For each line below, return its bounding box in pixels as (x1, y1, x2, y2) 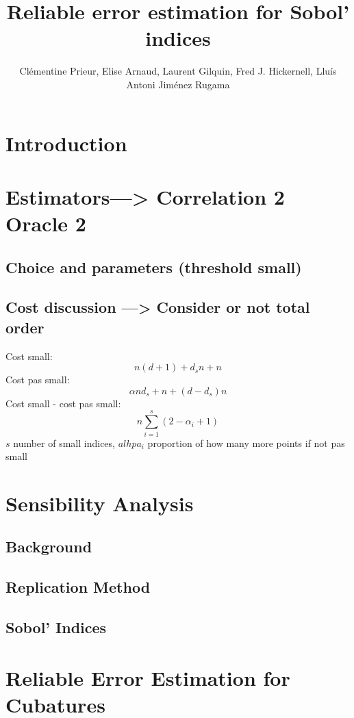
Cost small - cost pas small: (5, 396, 121, 410)
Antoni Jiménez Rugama (126, 77, 230, 91)
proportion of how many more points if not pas (147, 435, 345, 450)
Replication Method (5, 576, 151, 598)
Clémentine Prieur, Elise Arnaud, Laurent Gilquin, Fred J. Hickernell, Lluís (19, 64, 337, 78)
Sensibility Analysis (5, 489, 194, 517)
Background (5, 536, 92, 557)
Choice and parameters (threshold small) (5, 256, 302, 277)
